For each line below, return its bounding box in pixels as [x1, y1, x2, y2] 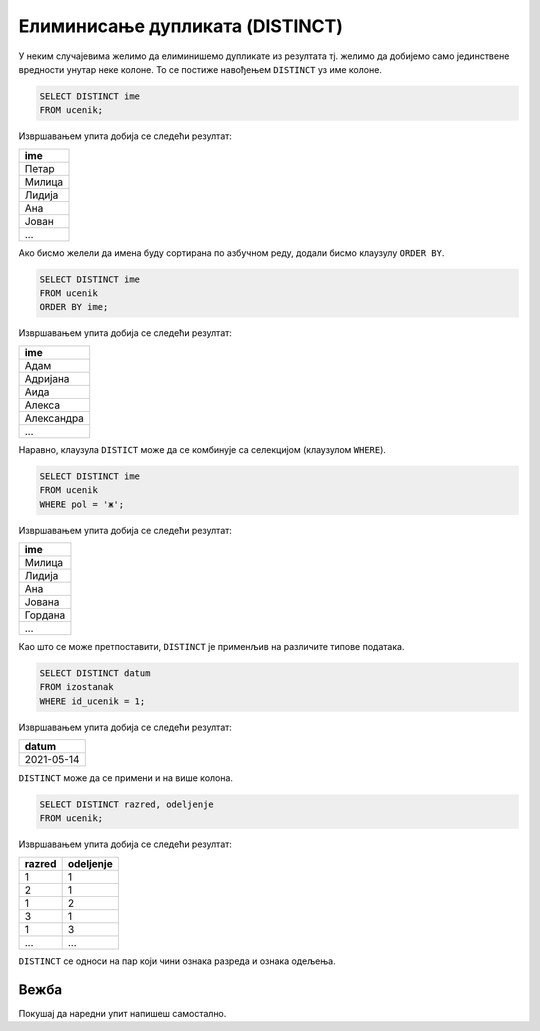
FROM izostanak [39, 681, 114, 693]
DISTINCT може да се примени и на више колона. [18, 772, 234, 784]
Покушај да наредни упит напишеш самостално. [18, 1007, 227, 1019]
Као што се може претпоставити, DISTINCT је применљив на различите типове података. [18, 640, 405, 652]
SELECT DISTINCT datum [39, 667, 151, 679]
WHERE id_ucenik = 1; [39, 695, 146, 707]
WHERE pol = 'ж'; [39, 498, 125, 510]
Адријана [24, 371, 70, 385]
